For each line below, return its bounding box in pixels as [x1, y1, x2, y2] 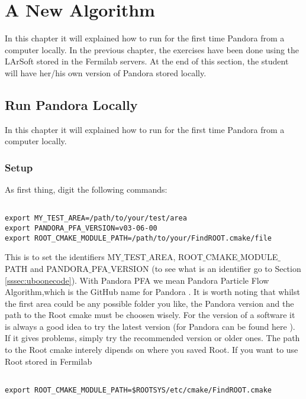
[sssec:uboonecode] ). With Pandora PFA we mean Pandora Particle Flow [5, 274, 269, 286]
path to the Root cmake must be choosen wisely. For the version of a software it [5, 309, 295, 321]
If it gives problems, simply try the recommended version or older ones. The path [5, 332, 300, 344]
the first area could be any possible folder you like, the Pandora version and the [5, 297, 294, 309]
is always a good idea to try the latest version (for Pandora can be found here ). [5, 320, 295, 332]
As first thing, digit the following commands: [5, 183, 168, 196]
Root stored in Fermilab [5, 355, 92, 367]
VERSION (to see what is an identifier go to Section [110, 262, 301, 274]
